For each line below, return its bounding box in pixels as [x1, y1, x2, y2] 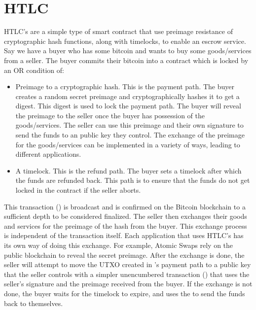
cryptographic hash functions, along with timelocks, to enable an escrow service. [4, 35, 246, 46]
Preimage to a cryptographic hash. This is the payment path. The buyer [15, 81, 234, 92]
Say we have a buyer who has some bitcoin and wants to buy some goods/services [4, 45, 252, 56]
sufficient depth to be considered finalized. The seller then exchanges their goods [4, 211, 247, 221]
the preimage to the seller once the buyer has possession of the [15, 110, 205, 120]
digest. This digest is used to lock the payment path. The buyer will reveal [15, 101, 241, 111]
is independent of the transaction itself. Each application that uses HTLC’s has [4, 230, 244, 241]
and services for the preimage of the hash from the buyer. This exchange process [4, 220, 247, 231]
